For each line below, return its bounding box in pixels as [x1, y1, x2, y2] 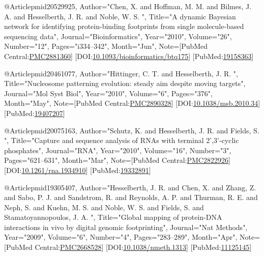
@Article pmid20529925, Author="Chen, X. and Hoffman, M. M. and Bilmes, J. [4, 1, 252, 11]
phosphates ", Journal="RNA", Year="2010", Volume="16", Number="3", [4, 145, 231, 155]
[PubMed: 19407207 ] [4, 107, 65, 118]
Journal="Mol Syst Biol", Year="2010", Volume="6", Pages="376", [4, 88, 213, 98]
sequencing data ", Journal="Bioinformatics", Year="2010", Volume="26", [4, 31, 232, 41]
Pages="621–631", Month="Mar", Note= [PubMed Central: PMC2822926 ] [4, 155, 230, 165]
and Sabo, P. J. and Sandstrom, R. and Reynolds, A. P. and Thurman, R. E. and [4, 192, 258, 203]
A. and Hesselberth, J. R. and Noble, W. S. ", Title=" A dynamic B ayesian [4, 11, 236, 21]
